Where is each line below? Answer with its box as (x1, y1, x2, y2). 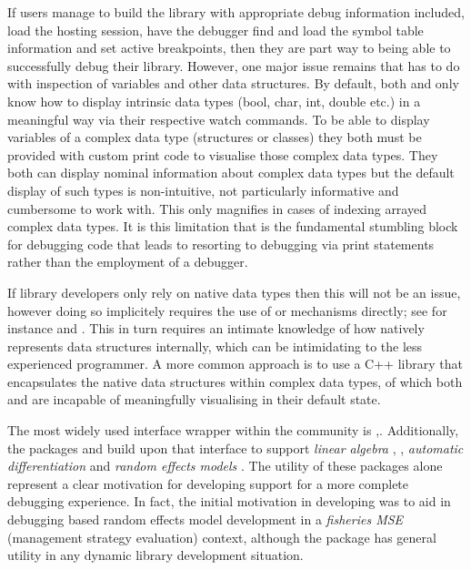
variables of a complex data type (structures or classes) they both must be (7, 127, 422, 147)
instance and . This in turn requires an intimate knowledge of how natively (7, 319, 425, 338)
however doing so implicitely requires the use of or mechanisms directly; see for (7, 300, 447, 320)
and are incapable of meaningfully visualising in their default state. (7, 390, 381, 409)
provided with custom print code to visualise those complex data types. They (7, 145, 438, 164)
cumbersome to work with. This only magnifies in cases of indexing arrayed (7, 198, 426, 218)
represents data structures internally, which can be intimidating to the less (7, 336, 423, 355)
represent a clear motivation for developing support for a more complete (7, 473, 409, 493)
